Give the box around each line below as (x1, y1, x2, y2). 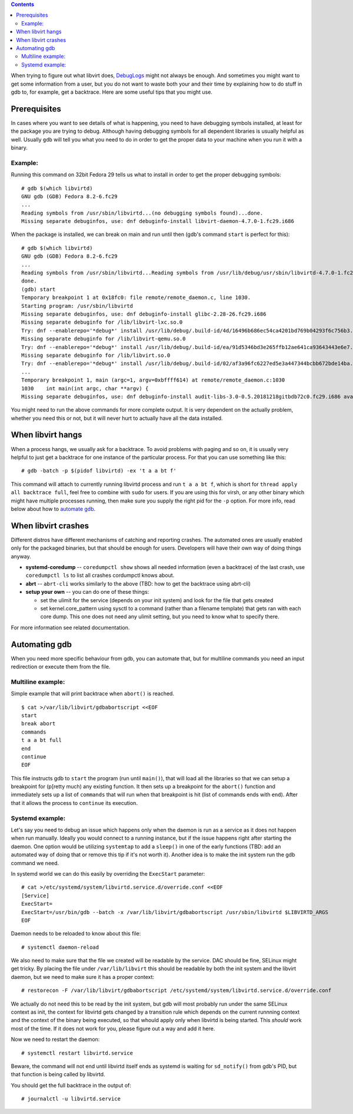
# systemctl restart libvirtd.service (21, 1050, 134, 1056)
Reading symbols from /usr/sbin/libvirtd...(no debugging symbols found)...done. (21, 209, 264, 216)
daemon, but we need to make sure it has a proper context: (11, 973, 155, 980)
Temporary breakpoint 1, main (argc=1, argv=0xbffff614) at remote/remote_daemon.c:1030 (21, 377, 285, 383)
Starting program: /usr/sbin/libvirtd (21, 303, 134, 309)
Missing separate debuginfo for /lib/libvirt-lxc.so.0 (21, 319, 183, 326)
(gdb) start (21, 286, 56, 293)
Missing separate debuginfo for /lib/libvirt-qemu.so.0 (21, 336, 186, 342)
